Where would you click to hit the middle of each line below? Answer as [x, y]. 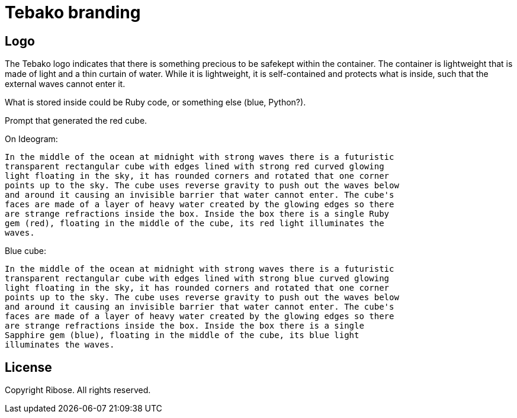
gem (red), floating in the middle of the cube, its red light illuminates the [195, 224]
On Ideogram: [31, 139]
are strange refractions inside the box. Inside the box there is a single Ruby [197, 214]
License [28, 367]
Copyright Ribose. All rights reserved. [78, 390]
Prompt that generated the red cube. [76, 121]
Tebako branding [73, 12]
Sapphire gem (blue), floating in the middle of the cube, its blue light [182, 335]
